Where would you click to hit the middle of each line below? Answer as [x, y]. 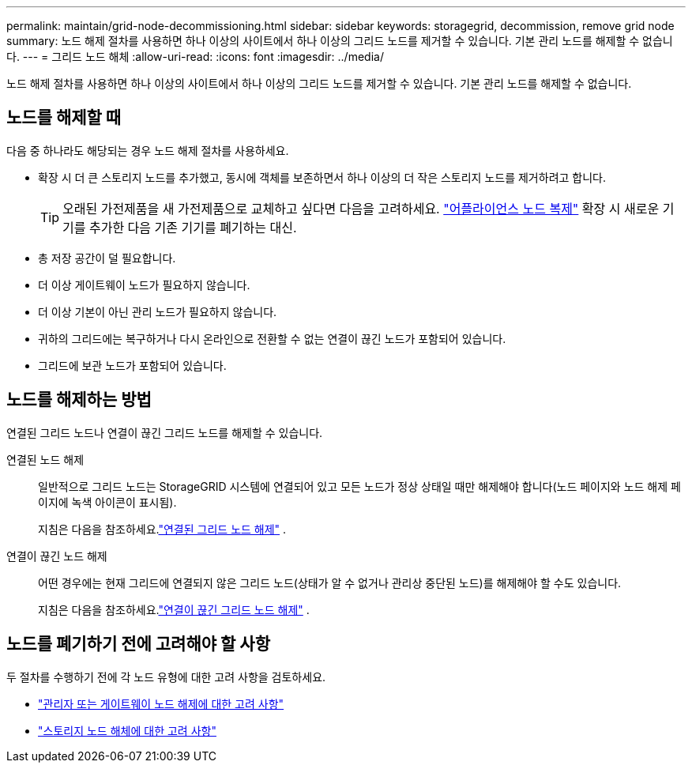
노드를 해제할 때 [64, 118]
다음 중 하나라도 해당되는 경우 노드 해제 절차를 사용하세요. [148, 150]
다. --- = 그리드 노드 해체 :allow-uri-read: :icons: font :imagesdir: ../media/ [195, 57]
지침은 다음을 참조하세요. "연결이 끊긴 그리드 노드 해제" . [174, 609]
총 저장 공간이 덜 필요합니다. [107, 258]
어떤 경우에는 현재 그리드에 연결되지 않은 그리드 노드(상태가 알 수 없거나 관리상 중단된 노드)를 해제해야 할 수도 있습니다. [330, 582]
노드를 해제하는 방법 [79, 400]
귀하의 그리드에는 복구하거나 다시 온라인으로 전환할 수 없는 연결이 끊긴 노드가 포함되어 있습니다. [272, 338]
